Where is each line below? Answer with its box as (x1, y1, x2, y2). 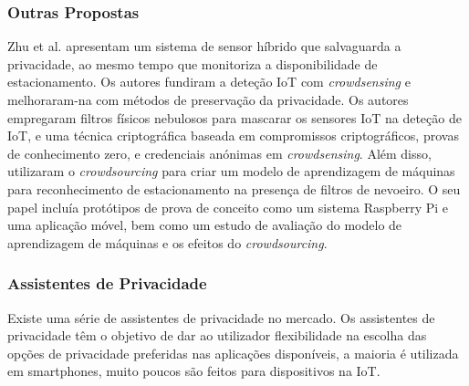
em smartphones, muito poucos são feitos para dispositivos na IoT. (7, 361, 380, 381)
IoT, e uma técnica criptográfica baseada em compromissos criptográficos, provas (7, 126, 459, 145)
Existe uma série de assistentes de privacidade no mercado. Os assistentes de (7, 308, 435, 327)
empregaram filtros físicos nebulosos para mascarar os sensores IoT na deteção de (7, 108, 462, 127)
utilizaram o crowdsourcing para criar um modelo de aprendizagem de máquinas (7, 162, 455, 181)
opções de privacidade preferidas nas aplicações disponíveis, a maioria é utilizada (7, 343, 459, 362)
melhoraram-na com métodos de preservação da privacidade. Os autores (7, 90, 409, 109)
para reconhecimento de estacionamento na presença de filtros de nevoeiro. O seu (7, 179, 461, 198)
